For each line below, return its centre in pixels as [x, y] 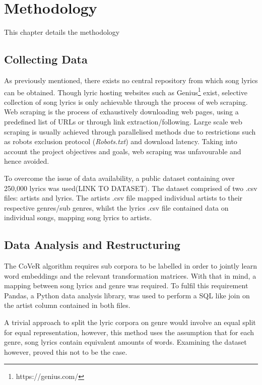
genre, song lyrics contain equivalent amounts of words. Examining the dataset [125, 342]
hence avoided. [27, 161]
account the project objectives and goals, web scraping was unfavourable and [123, 151]
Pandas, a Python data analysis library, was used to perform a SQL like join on [127, 295]
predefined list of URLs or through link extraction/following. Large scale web [123, 121]
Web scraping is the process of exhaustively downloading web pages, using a [121, 112]
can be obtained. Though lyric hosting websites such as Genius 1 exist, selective [126, 91]
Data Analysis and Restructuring [92, 245]
